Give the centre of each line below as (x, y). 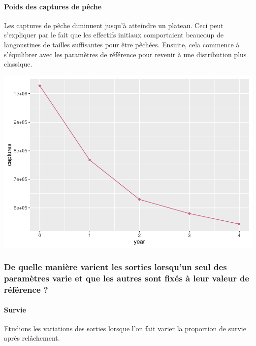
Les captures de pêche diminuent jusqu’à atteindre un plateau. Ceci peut (114, 25)
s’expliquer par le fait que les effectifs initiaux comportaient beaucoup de (114, 35)
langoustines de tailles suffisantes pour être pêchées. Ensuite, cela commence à (122, 44)
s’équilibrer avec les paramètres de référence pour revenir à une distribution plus (125, 54)
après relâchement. (32, 338)
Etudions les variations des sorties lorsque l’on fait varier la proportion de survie (125, 328)
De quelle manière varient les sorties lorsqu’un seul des (115, 267)
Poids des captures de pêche (53, 6)
